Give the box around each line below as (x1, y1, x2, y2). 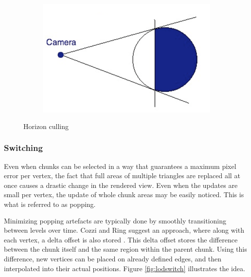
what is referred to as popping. (4, 199, 96, 209)
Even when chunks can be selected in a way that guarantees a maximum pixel (4, 161, 236, 171)
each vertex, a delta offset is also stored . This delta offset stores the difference (4, 234, 238, 244)
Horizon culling (23, 121, 69, 131)
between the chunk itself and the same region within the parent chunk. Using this (4, 244, 247, 254)
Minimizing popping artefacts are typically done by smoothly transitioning (4, 215, 226, 225)
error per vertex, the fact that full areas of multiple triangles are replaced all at (4, 170, 240, 181)
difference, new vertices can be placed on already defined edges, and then (4, 253, 222, 263)
